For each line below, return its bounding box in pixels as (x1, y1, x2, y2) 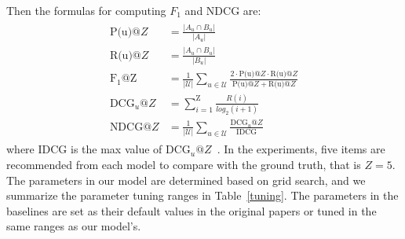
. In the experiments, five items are (217, 141, 385, 157)
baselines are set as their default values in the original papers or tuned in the (6, 202, 377, 219)
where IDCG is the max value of (6, 141, 162, 157)
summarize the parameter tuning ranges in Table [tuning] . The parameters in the (6, 187, 399, 204)
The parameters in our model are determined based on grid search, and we (6, 171, 366, 188)
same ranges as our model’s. (6, 218, 141, 234)
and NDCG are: (184, 2, 261, 18)
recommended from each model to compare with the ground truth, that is (6, 156, 361, 172)
